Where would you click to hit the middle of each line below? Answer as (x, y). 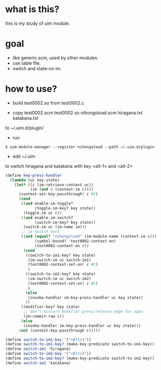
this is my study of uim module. (38, 23)
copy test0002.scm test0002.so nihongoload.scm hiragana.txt (77, 113)
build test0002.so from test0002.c (48, 103)
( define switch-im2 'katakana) (38, 363)
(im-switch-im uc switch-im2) (60, 279)
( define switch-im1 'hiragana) (38, 349)
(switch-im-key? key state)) (65, 222)
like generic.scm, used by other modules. (56, 58)
